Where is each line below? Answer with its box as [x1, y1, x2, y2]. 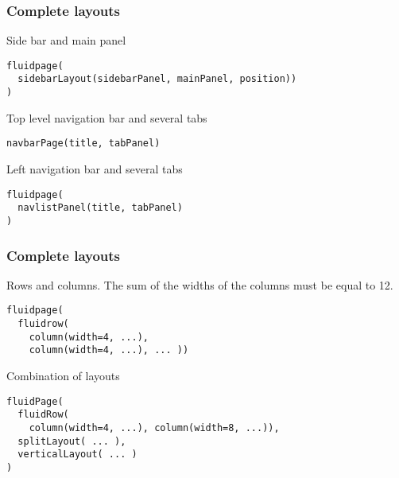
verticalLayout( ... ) [17, 449, 138, 461]
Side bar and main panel [6, 32, 126, 49]
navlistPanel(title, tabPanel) [17, 202, 183, 214]
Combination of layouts [6, 367, 120, 384]
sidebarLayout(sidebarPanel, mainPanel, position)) [17, 73, 297, 85]
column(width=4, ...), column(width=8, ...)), [29, 422, 280, 433]
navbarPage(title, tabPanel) [6, 138, 161, 150]
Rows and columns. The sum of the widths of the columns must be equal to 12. [6, 276, 393, 293]
